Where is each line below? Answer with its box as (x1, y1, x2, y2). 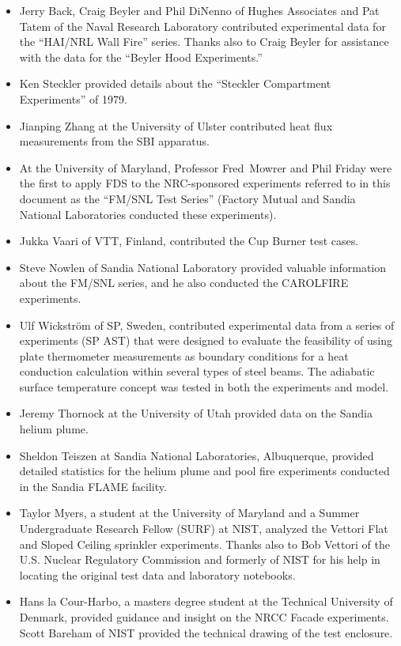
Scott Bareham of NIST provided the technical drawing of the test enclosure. (19, 624, 393, 640)
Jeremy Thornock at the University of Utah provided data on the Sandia (19, 405, 373, 421)
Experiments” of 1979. (19, 90, 127, 107)
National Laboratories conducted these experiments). (19, 206, 277, 222)
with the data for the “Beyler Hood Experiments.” (19, 48, 263, 65)
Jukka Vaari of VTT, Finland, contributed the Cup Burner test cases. (19, 232, 359, 249)
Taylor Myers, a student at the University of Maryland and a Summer (19, 504, 360, 521)
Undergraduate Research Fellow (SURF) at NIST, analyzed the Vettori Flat (19, 520, 388, 537)
